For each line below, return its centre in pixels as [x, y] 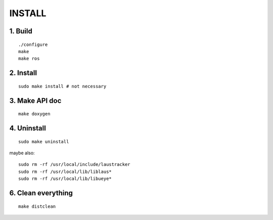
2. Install [23, 73]
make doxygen [34, 114]
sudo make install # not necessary [62, 86]
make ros [29, 59]
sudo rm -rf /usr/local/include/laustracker [75, 165]
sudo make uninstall [44, 141]
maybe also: [22, 153]
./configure [33, 45]
